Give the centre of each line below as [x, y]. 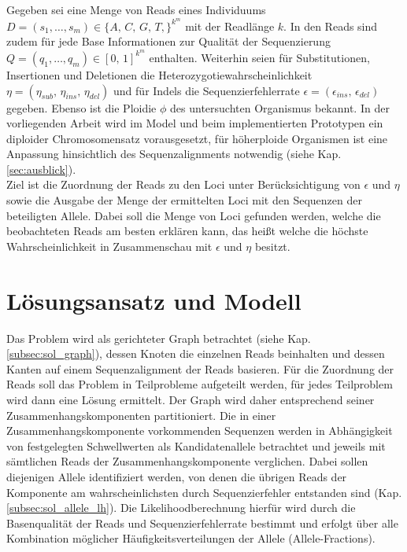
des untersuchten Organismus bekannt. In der [280, 107]
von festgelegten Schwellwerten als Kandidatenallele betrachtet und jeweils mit [196, 445]
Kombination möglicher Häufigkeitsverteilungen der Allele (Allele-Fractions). [191, 538]
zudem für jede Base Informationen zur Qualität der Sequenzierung [168, 41]
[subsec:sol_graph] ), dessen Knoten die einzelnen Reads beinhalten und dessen [196, 353]
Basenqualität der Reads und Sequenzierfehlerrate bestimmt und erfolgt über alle [202, 523]
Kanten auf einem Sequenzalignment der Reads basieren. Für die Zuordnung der [200, 368]
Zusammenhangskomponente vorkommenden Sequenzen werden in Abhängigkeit [200, 431]
